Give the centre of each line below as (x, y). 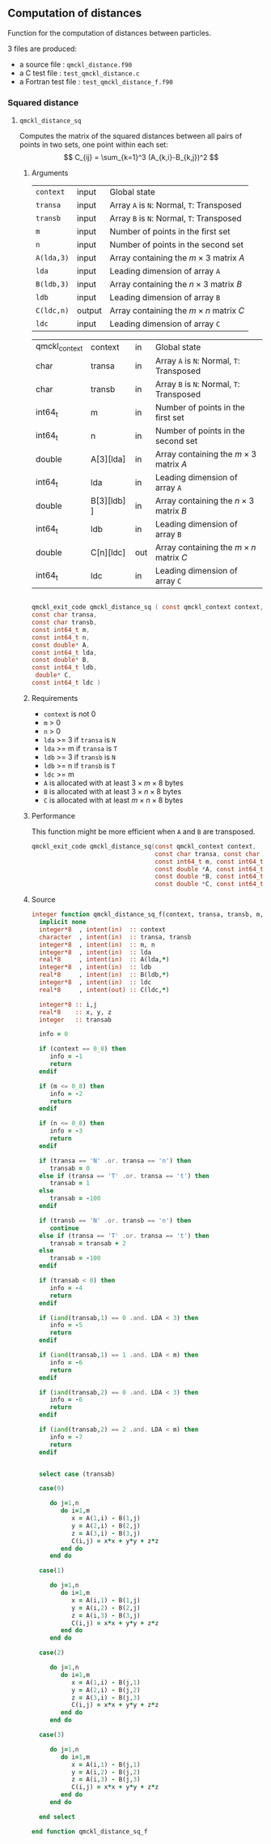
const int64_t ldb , (64, 668)
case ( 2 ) (52, 1653)
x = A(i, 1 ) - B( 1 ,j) (106, 1600)
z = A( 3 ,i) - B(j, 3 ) (106, 1698)
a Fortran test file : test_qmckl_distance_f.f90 (96, 81)
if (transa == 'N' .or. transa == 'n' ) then (115, 1161)
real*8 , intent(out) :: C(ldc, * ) (104, 990)
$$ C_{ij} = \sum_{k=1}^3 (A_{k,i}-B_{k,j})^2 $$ (141, 157)
